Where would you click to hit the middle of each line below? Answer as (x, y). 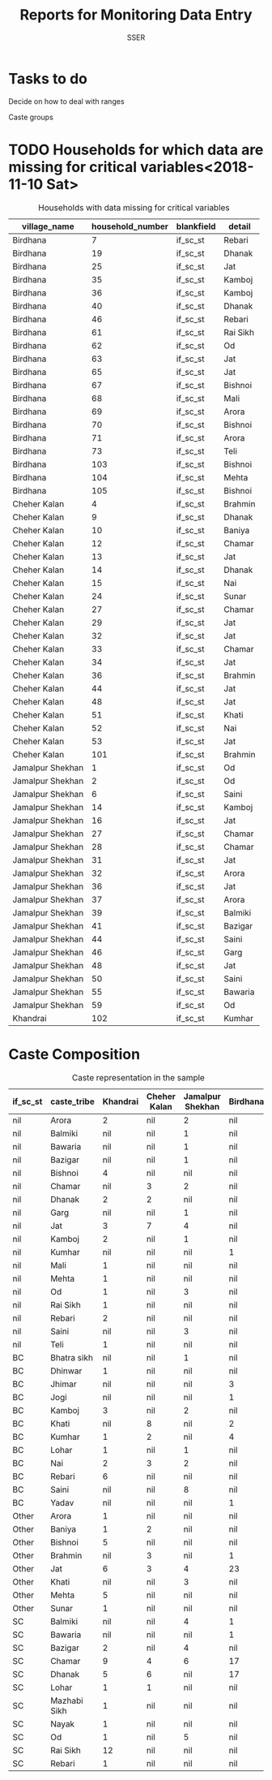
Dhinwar (66, 1371)
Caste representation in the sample (138, 1077)
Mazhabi (66, 1700)
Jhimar (63, 1384)
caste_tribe (72, 1101)
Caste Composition (74, 1054)
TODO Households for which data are (136, 150)
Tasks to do (48, 78)
